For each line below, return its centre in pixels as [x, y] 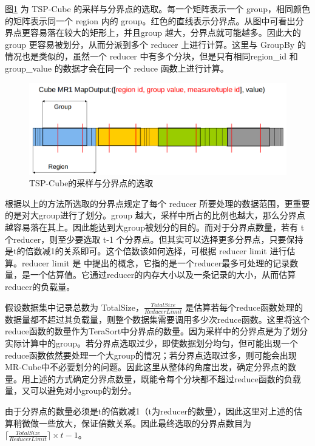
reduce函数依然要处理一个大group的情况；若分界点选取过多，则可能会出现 [151, 355]
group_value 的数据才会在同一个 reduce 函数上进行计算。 [117, 68]
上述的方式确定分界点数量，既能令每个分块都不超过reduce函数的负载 [165, 378]
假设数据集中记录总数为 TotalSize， [75, 307]
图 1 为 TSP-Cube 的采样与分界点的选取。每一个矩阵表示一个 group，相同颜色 [158, 8]
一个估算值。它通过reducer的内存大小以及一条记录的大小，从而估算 [163, 275]
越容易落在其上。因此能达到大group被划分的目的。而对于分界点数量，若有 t [155, 227]
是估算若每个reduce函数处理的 [244, 307]
